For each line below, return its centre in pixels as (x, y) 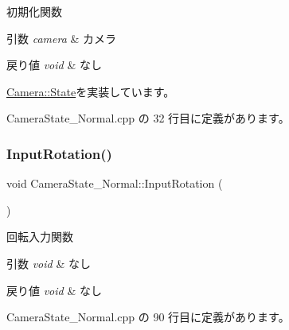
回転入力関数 (40, 237)
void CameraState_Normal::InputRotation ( (115, 183)
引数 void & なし (49, 263)
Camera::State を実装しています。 (91, 91)
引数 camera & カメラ (62, 38)
